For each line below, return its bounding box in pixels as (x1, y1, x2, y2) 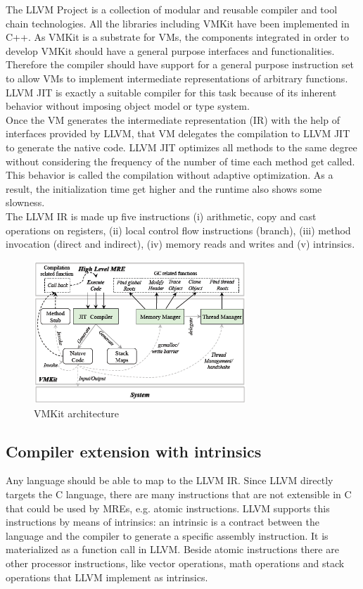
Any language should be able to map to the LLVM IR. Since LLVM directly (6, 473, 333, 488)
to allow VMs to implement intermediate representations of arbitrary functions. (6, 70, 348, 85)
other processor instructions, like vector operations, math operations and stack (6, 555, 345, 570)
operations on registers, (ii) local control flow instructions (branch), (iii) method (6, 222, 351, 237)
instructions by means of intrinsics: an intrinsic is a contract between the (6, 514, 319, 529)
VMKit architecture (34, 405, 120, 420)
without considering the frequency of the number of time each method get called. (6, 153, 355, 168)
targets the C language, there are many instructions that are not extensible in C (6, 486, 352, 501)
